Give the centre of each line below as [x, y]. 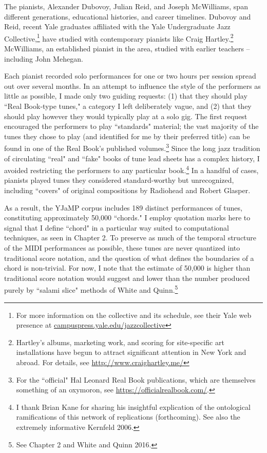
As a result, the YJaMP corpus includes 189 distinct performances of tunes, [123, 207]
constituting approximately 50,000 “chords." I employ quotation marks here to [127, 218]
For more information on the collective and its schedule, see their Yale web [134, 315]
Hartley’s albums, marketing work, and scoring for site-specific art [120, 342]
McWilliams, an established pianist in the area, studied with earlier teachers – [127, 49]
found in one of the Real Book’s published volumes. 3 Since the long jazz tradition [132, 147]
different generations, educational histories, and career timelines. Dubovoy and [128, 16]
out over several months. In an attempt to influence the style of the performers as [132, 86]
